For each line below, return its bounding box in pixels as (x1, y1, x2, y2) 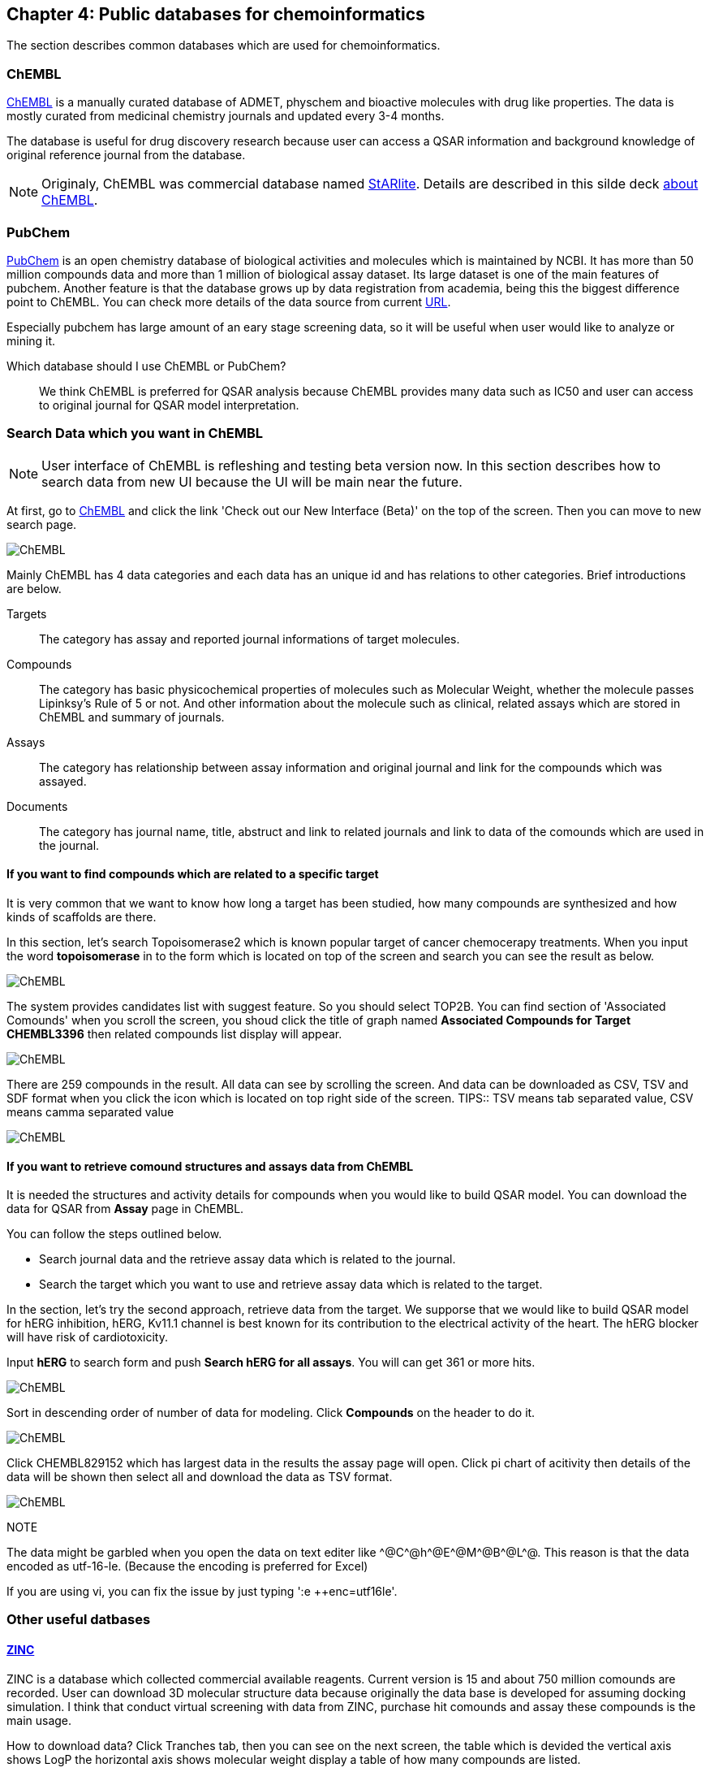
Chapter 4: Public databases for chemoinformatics (6, 4, 425, 24)
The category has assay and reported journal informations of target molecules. (39, 631, 460, 646)
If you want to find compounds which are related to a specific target (6, 867, 379, 882)
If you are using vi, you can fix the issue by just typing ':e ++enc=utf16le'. (6, 1584, 398, 1599)
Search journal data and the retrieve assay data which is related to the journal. (39, 1252, 456, 1267)
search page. (6, 517, 77, 531)
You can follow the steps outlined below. (6, 1227, 222, 1241)
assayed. (39, 773, 87, 788)
